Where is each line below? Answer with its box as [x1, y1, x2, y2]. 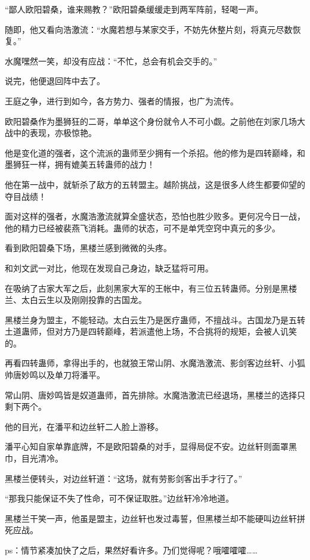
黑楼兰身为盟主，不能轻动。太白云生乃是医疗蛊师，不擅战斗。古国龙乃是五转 [5, 313, 305, 326]
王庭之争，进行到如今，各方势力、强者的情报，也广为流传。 [5, 94, 238, 107]
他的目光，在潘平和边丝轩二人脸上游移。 [5, 420, 163, 432]
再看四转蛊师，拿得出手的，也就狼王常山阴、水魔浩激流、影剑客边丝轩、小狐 [5, 357, 305, 369]
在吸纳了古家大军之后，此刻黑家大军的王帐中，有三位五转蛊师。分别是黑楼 [5, 281, 297, 294]
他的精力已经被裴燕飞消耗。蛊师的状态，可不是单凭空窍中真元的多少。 [5, 221, 280, 234]
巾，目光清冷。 [5, 452, 63, 465]
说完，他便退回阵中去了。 [5, 75, 105, 87]
